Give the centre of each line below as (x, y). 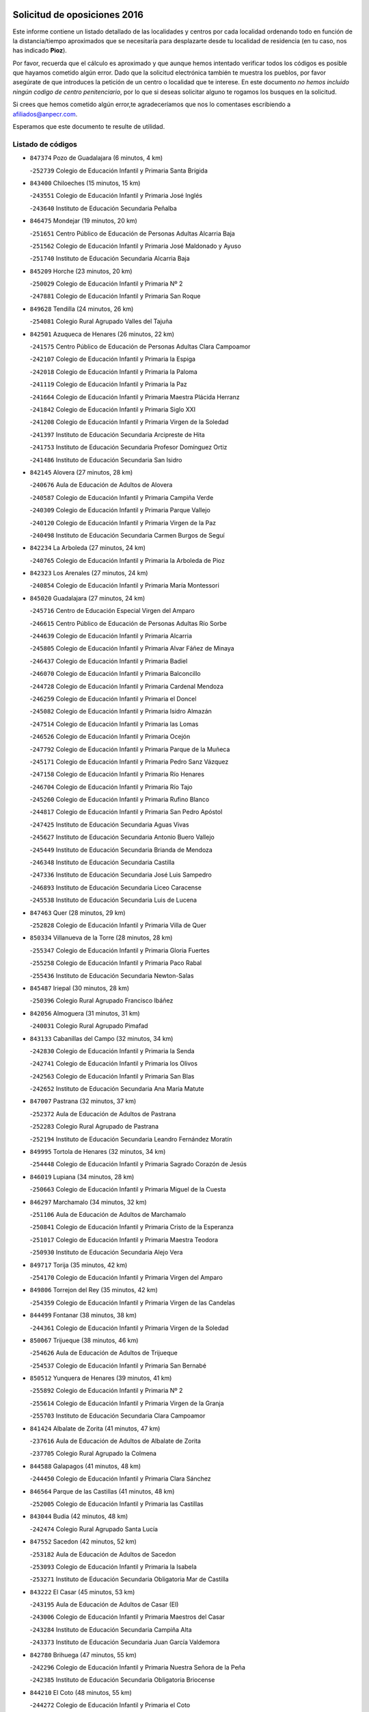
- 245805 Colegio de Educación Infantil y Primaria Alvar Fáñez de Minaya (132, 649)
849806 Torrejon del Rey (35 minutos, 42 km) (94, 1290)
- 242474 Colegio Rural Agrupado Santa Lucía (94, 1529)
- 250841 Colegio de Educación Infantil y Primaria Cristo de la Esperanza (132, 1227)
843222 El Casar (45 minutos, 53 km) (82, 1591)
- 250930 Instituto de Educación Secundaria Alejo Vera (106, 1252)
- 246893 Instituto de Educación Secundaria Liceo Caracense (115, 888)
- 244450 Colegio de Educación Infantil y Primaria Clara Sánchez (120, 1478)
